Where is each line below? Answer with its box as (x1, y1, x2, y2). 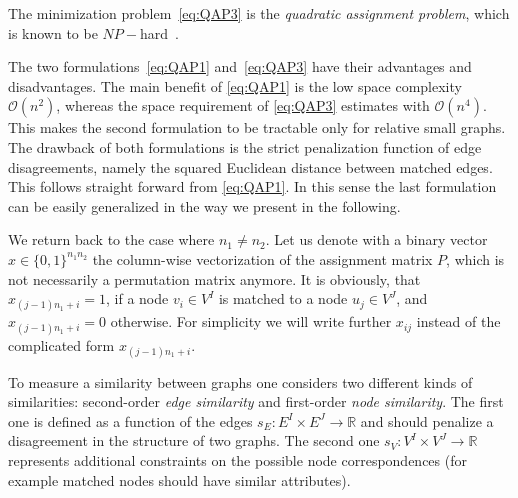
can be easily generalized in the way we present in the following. (8, 195, 401, 216)
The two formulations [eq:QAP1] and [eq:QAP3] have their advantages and (8, 56, 472, 77)
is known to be (8, 22, 98, 43)
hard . (139, 22, 179, 43)
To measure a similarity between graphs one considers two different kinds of (8, 371, 473, 392)
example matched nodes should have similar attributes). (8, 469, 351, 490)
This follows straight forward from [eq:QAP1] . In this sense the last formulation (8, 176, 497, 197)
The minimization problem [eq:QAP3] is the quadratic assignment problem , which (8, 3, 510, 23)
